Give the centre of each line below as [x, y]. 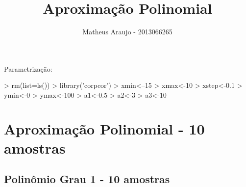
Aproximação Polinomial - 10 [104, 128]
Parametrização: [28, 68]
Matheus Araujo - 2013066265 [127, 32]
